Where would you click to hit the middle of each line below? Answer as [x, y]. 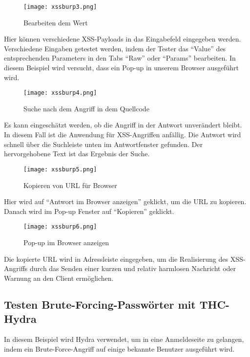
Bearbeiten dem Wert [56, 22]
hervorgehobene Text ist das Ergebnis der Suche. [77, 154]
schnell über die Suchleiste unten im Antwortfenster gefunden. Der [103, 144]
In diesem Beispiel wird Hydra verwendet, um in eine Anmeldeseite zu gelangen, [124, 339]
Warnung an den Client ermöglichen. [59, 278]
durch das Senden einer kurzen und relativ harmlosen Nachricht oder [133, 268]
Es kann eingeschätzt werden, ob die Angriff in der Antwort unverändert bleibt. [123, 125]
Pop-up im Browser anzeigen [66, 242]
